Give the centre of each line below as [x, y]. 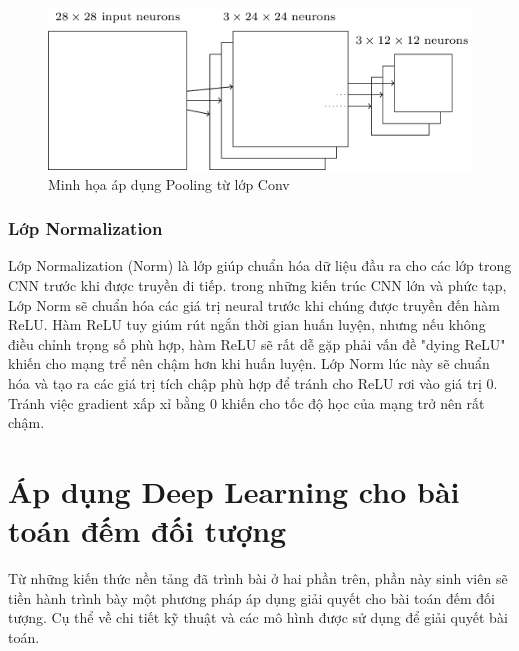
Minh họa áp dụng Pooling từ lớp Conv [169, 183]
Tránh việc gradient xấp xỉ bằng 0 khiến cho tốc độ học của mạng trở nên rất [246, 402]
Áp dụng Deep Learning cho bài [234, 490]
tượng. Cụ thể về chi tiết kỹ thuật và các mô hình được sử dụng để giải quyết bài [258, 617]
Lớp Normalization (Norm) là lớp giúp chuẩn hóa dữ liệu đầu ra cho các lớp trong [260, 265]
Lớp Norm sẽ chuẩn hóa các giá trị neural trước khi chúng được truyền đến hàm [254, 304]
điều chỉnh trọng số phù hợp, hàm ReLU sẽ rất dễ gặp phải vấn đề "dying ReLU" [257, 343]
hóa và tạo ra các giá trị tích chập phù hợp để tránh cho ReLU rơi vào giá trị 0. [253, 382]
